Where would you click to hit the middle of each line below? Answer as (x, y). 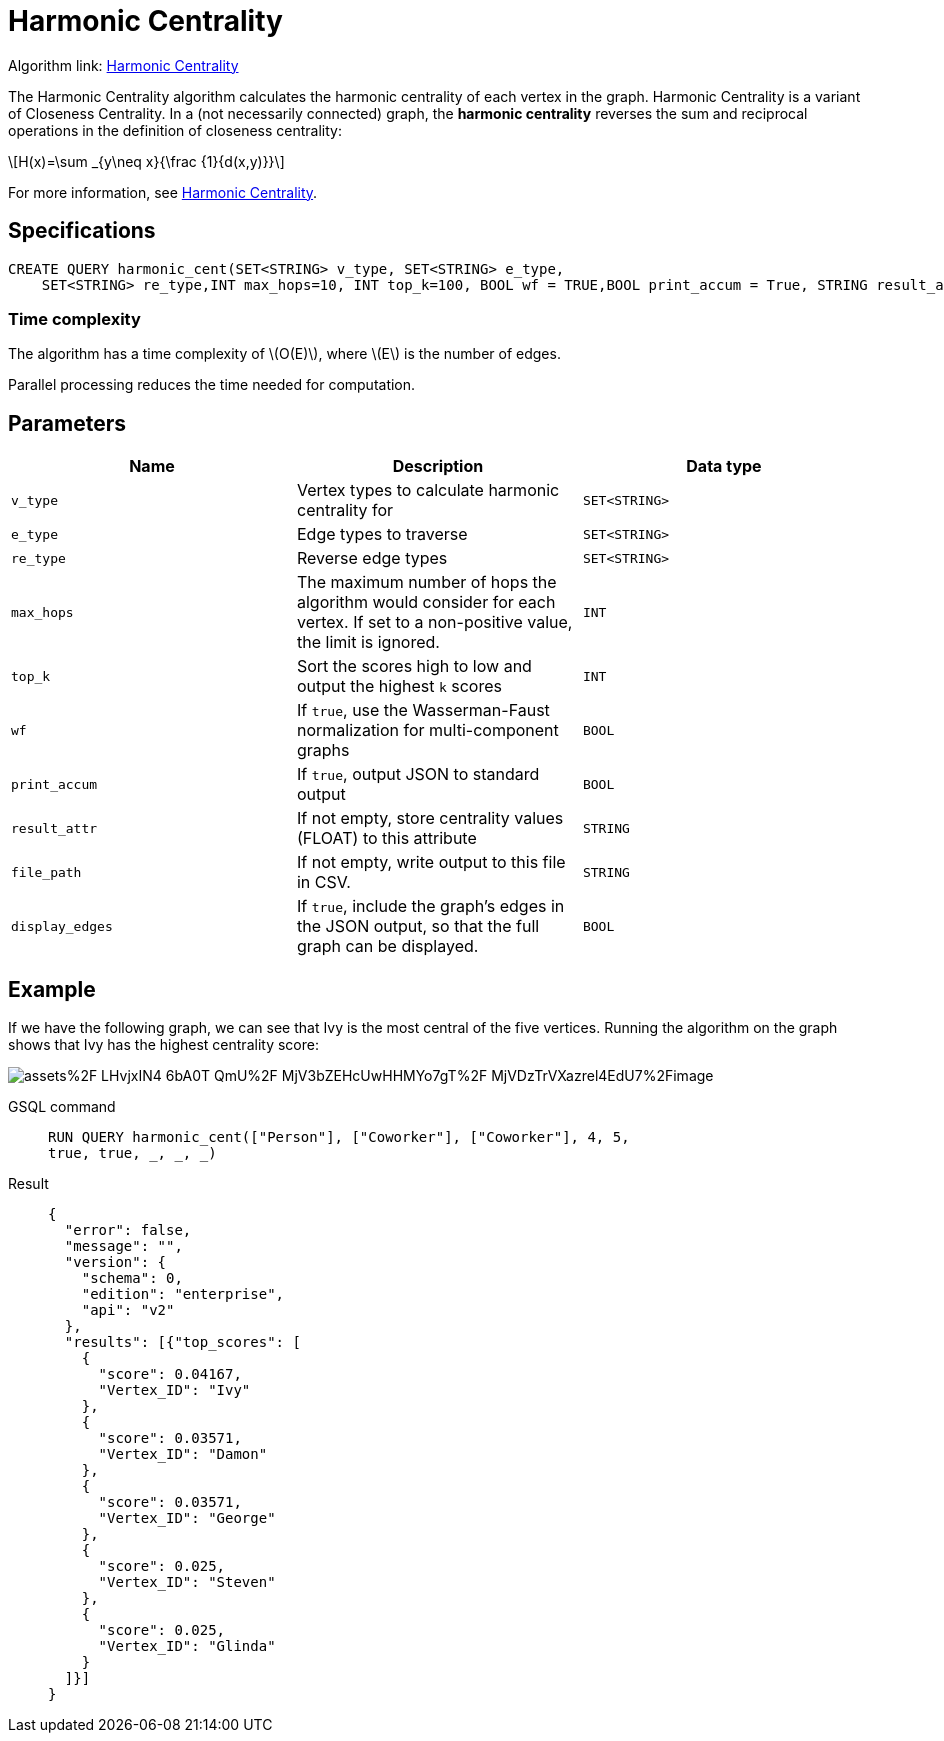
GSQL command (62, 1107)
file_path (46, 872)
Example (52, 989)
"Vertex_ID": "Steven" (187, 1582)
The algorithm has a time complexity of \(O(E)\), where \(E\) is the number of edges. (284, 354)
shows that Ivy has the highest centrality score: (163, 1045)
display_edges (62, 926)
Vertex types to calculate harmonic (428, 490)
